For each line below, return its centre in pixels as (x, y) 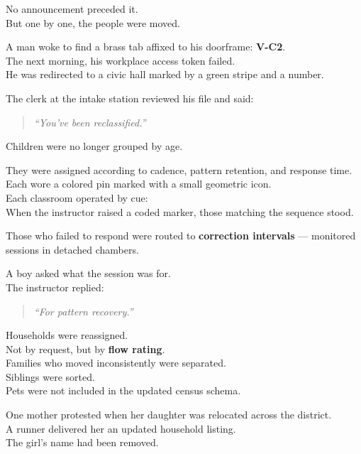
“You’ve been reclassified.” (90, 122)
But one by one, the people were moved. (93, 22)
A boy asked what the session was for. (88, 273)
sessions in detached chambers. (72, 249)
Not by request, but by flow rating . (85, 348)
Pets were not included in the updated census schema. (123, 390)
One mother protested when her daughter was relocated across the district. (169, 415)
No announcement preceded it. (72, 9)
